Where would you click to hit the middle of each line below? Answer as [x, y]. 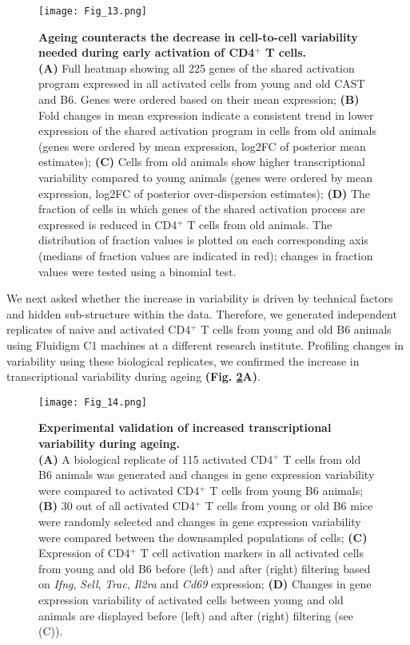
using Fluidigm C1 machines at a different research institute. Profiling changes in [205, 344]
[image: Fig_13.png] [93, 11]
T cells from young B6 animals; [287, 490]
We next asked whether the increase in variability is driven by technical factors [200, 298]
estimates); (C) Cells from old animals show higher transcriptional [202, 162]
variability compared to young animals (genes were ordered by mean [205, 177]
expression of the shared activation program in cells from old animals [207, 131]
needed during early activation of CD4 [147, 52]
